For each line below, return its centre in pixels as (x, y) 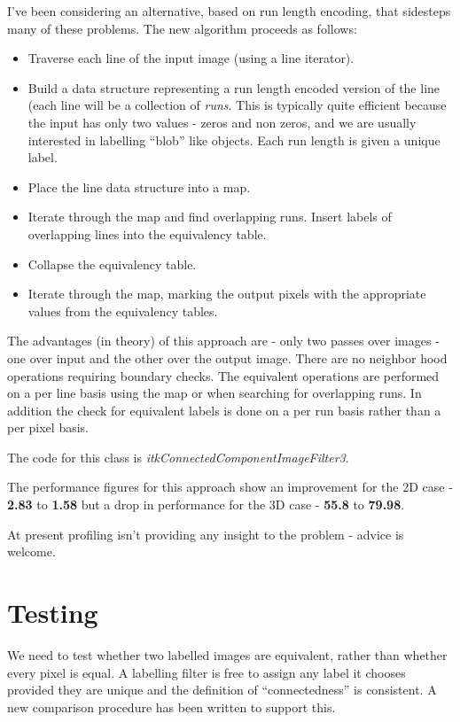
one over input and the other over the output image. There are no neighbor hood (227, 357)
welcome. (31, 551)
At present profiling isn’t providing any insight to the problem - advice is (206, 534)
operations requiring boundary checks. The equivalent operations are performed (223, 375)
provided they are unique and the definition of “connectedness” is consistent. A (222, 690)
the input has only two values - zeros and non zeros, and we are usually (222, 122)
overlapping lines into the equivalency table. (147, 233)
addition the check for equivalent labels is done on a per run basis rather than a (224, 410)
